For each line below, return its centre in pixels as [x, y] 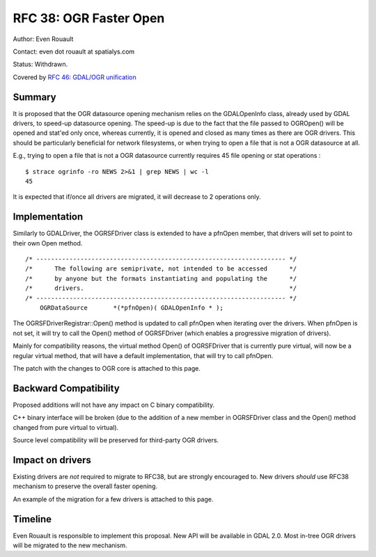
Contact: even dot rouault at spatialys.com [74, 51]
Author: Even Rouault [43, 39]
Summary [34, 97]
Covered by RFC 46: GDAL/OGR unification [75, 77]
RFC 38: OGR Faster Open [89, 18]
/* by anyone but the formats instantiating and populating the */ [161, 278]
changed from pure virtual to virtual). [66, 427]
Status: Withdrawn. [40, 64]
